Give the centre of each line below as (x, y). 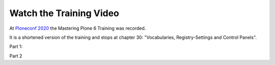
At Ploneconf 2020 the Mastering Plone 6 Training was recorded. (78, 28)
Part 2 (16, 56)
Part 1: (16, 47)
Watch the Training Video (64, 13)
